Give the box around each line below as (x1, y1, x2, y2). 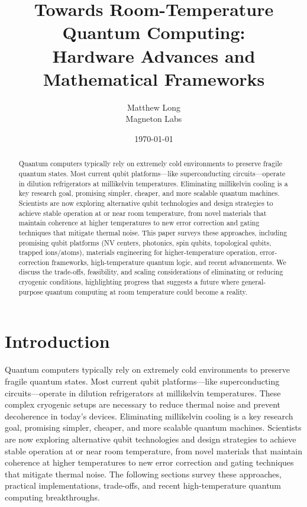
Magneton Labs (125, 112, 182, 125)
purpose (18, 286, 43, 296)
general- (241, 277, 266, 287)
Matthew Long (127, 101, 181, 113)
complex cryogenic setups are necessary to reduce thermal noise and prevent (5, 398, 281, 411)
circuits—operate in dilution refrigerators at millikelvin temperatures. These (5, 386, 281, 399)
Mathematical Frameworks (43, 66, 265, 91)
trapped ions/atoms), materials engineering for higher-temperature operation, (18, 247, 258, 257)
